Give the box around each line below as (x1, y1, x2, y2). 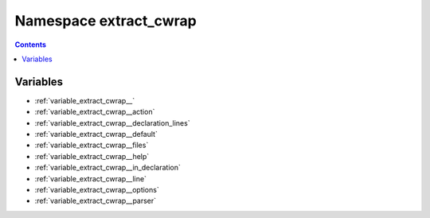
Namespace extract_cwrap (14, 12, 197, 29)
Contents (14, 40, 47, 49)
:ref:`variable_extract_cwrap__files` (34, 140, 149, 150)
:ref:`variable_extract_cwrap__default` (34, 130, 158, 139)
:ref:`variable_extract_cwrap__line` (34, 173, 147, 183)
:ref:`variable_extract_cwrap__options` (34, 185, 159, 194)
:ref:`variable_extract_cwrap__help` (34, 151, 150, 161)
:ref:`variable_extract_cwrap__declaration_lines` (34, 118, 190, 127)
